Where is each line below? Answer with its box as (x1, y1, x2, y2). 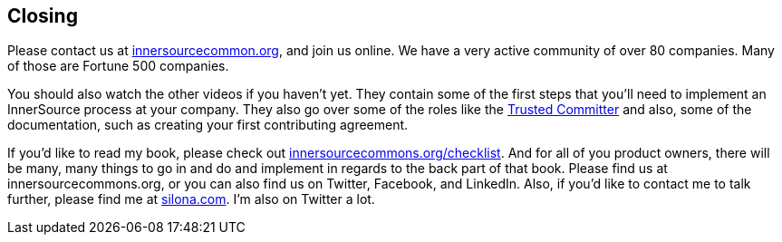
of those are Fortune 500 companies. (7, 58, 229, 74)
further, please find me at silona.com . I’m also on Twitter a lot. (7, 191, 375, 208)
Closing (7, 5, 78, 27)
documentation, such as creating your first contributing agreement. (7, 117, 409, 133)
